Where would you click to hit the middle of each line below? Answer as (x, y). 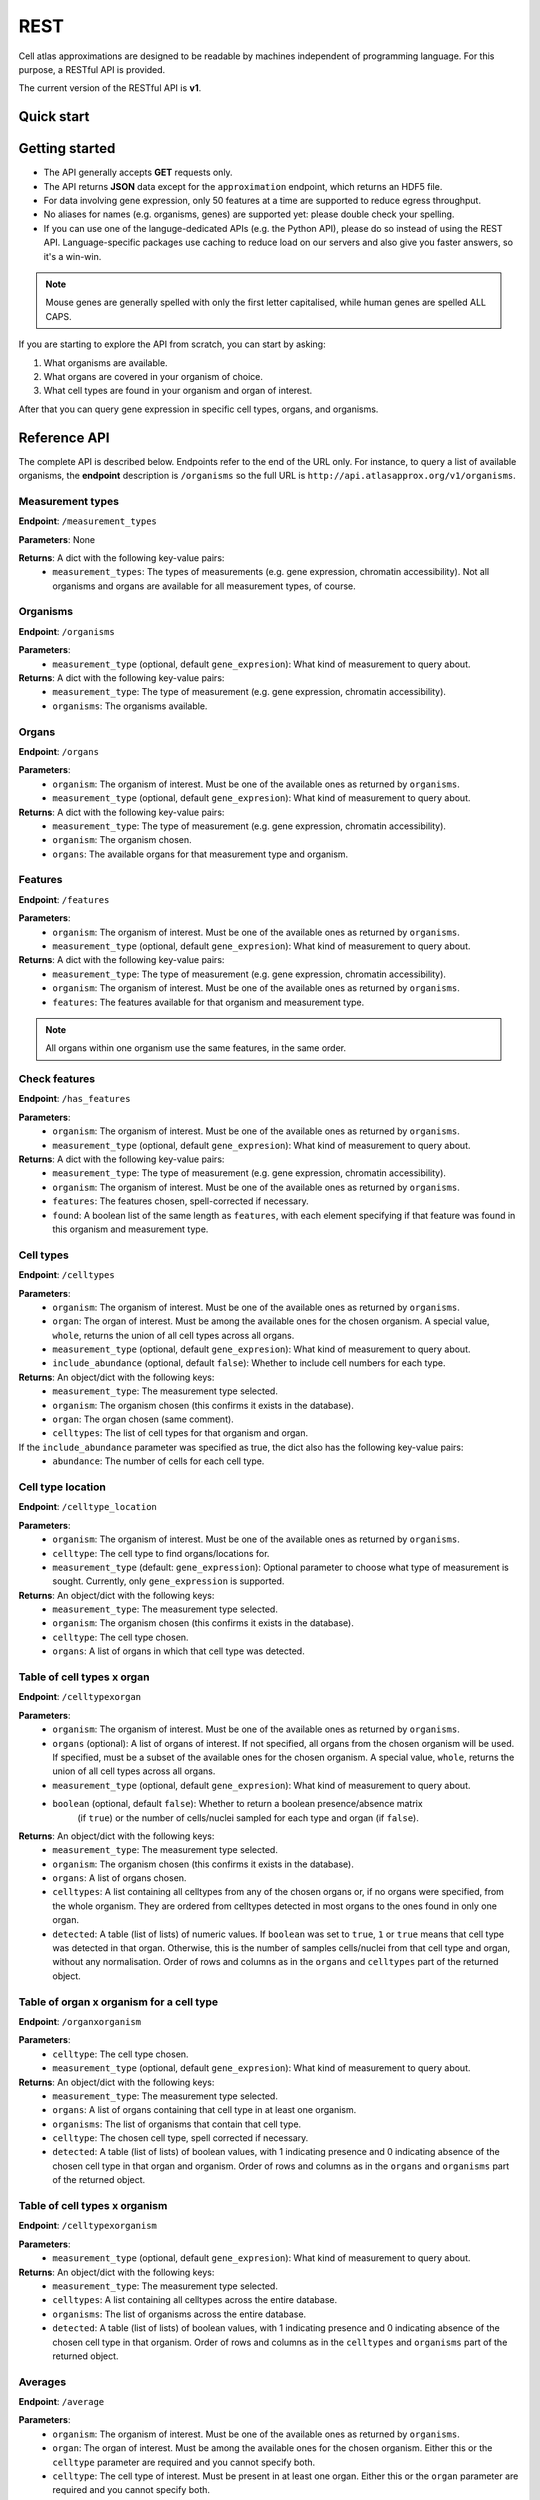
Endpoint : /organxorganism (80, 2021)
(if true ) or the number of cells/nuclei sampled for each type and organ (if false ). (248, 1817)
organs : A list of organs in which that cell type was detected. (178, 1651)
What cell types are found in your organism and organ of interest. (178, 391)
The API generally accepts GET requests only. (138, 172)
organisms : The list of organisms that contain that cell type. (177, 2124)
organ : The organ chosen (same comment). (143, 1419)
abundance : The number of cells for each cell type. (158, 1461)
